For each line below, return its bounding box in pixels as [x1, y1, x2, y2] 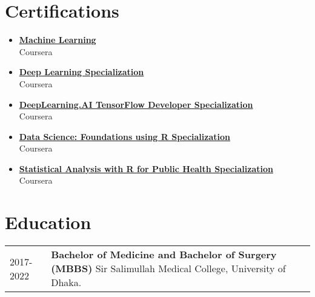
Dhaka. [51, 275, 82, 290]
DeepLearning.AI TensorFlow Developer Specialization [19, 98, 253, 110]
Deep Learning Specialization [19, 65, 144, 78]
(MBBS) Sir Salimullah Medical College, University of [51, 261, 286, 276]
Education [5, 210, 91, 235]
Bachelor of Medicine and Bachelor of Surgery [51, 247, 277, 262]
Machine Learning [19, 33, 96, 46]
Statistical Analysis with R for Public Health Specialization [19, 162, 273, 175]
